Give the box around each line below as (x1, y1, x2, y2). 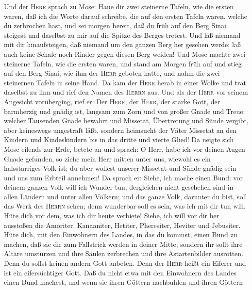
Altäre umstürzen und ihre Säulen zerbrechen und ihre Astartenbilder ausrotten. (4, 248, 243, 258)
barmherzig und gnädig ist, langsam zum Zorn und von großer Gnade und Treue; (4, 106, 245, 116)
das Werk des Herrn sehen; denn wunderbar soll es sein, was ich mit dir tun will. (4, 201, 246, 211)
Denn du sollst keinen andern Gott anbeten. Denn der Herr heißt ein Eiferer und (4, 258, 246, 268)
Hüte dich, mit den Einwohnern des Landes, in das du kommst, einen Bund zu (4, 229, 237, 240)
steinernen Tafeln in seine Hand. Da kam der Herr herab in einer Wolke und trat (4, 77, 246, 87)
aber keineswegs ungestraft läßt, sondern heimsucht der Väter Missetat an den (4, 125, 237, 135)
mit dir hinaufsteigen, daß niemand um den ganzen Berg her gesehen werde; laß (4, 39, 241, 49)
